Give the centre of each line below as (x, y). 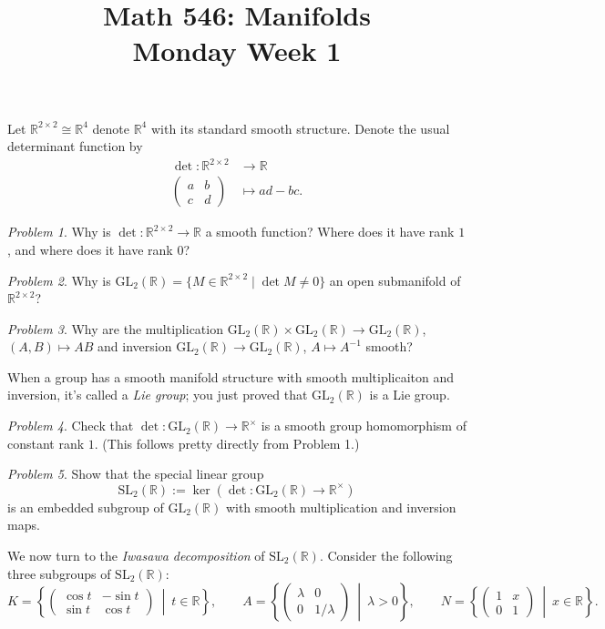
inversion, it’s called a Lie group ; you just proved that (158, 395)
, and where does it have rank (90, 249)
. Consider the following (386, 556)
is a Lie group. (410, 395)
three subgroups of (59, 573)
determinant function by (75, 146)
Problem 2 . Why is (59, 280)
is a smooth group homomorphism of (364, 426)
